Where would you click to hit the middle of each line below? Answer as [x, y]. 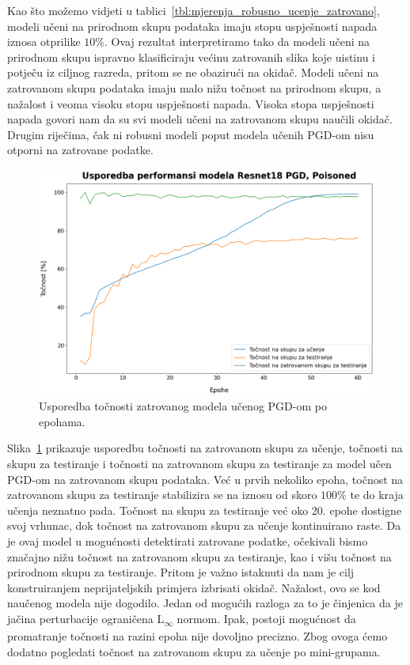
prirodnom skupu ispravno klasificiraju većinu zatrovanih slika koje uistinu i [191, 57]
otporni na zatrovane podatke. [80, 150]
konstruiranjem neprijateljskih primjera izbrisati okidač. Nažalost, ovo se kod [194, 587]
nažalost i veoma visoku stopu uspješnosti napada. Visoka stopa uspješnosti [191, 103]
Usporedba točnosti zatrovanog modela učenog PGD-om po [183, 406]
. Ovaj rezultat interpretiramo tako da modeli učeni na [237, 42]
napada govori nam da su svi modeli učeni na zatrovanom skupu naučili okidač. [200, 119]
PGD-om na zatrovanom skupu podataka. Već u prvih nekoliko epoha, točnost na [205, 479]
